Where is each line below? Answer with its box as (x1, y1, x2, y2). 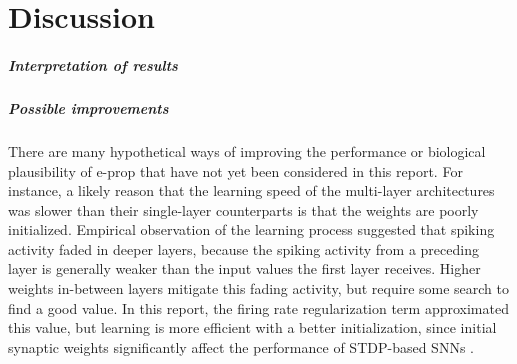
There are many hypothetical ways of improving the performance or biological (8, 140, 486, 161)
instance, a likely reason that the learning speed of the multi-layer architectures (8, 180, 495, 201)
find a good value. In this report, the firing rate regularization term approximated (8, 297, 509, 318)
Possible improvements (8, 97, 169, 118)
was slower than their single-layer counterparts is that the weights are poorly (8, 199, 479, 220)
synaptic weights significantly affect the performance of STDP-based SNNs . (8, 336, 474, 357)
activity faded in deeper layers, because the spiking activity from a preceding (8, 238, 479, 259)
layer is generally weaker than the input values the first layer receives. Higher (8, 258, 481, 279)
